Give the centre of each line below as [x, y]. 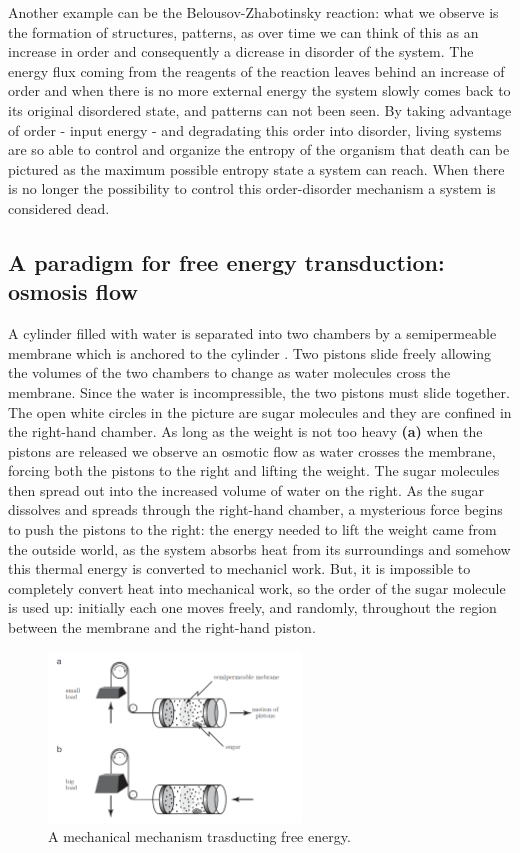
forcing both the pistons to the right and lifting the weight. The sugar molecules [254, 470]
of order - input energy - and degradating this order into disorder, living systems [255, 129]
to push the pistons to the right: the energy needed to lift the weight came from [252, 529]
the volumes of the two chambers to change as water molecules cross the [229, 372]
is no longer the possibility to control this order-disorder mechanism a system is [252, 188]
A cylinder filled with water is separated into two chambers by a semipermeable [252, 333]
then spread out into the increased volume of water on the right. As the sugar [246, 489]
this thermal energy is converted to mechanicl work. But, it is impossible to [239, 568]
